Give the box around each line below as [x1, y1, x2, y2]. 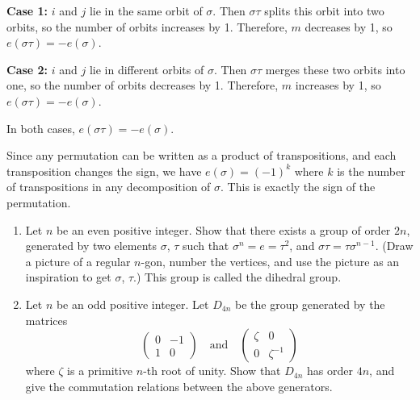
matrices [25, 311, 68, 328]
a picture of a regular [25, 252, 131, 269]
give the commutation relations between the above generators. [25, 377, 333, 394]
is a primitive [67, 362, 133, 379]
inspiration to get [25, 269, 111, 285]
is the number [337, 162, 405, 179]
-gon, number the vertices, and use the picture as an [141, 252, 400, 269]
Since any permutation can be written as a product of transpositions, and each [6, 147, 397, 164]
